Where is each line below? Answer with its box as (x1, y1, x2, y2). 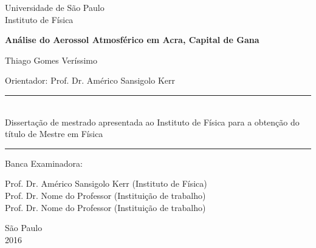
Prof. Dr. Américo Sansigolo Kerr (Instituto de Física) (5, 177, 207, 190)
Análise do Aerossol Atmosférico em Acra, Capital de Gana (5, 33, 259, 46)
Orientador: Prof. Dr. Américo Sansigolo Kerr (5, 74, 175, 87)
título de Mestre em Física (5, 127, 103, 140)
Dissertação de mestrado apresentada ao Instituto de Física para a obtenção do (5, 115, 300, 128)
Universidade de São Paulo (5, 1, 105, 13)
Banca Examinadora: (5, 156, 83, 169)
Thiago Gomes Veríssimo (5, 53, 98, 66)
